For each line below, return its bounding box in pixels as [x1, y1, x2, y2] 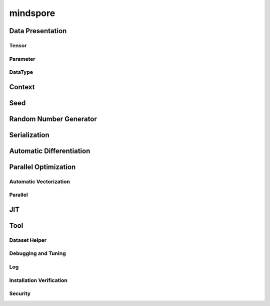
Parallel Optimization [9, 163, 76, 171]
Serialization [9, 130, 49, 139]
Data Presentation [9, 27, 67, 35]
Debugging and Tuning [9, 250, 66, 257]
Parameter [9, 55, 35, 62]
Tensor [9, 42, 27, 49]
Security [9, 290, 31, 297]
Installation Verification [9, 276, 67, 283]
